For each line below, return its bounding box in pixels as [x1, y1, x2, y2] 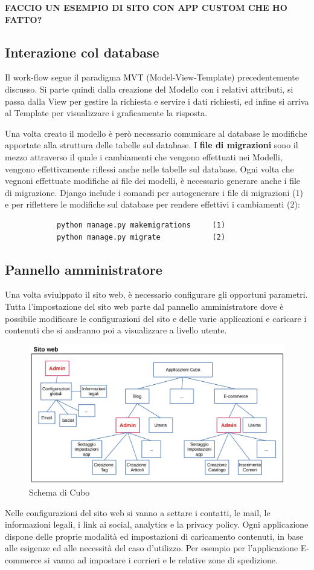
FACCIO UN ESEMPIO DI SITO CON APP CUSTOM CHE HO [5, 1, 287, 13]
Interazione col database [5, 42, 159, 61]
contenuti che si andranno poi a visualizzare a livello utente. [5, 324, 227, 336]
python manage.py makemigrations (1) [56, 220, 226, 229]
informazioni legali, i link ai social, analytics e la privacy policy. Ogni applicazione [5, 518, 309, 531]
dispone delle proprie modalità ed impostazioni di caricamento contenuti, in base [5, 529, 304, 542]
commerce [5, 554, 42, 566]
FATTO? [5, 13, 42, 25]
